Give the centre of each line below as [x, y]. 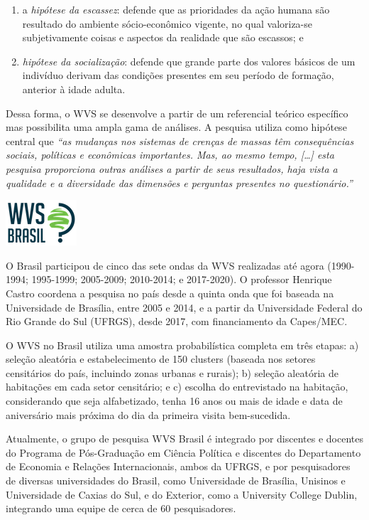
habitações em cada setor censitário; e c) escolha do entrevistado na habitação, [177, 387]
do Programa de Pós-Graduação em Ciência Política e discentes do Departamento [183, 452]
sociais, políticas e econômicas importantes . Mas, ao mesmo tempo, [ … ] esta [170, 155]
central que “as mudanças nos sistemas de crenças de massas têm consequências [180, 140]
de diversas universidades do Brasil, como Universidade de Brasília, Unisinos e [176, 481]
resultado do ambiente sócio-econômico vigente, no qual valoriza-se [167, 23]
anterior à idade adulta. [74, 89]
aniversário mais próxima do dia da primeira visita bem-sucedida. [148, 414]
